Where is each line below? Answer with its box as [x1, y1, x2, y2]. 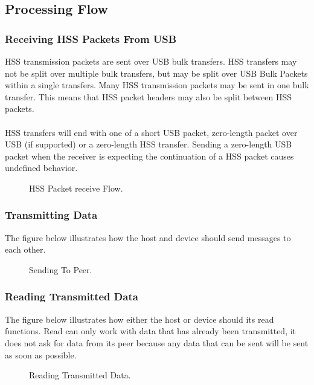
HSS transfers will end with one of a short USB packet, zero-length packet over [5, 126, 298, 138]
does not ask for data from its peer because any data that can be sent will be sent [5, 336, 309, 349]
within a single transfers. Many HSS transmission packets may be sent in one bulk [5, 79, 309, 91]
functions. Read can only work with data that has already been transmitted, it [5, 325, 296, 337]
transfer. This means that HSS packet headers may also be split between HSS [5, 90, 292, 103]
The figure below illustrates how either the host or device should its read [5, 312, 274, 325]
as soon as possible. [5, 348, 77, 361]
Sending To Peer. [29, 263, 92, 276]
